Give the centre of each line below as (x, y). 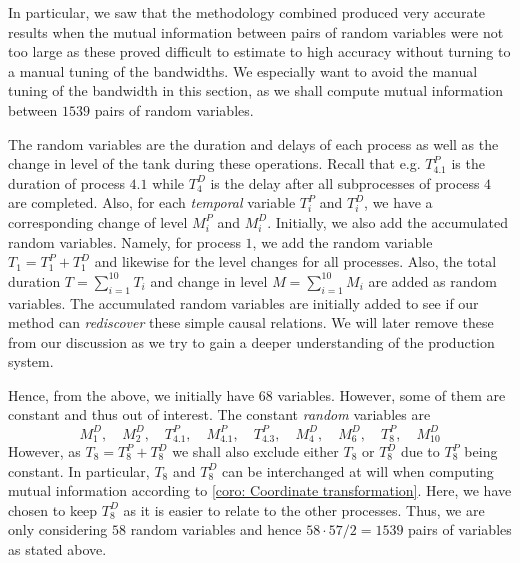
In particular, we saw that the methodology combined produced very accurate (247, 12)
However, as (44, 451)
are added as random (432, 280)
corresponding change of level (98, 221)
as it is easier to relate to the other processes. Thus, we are (304, 509)
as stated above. (57, 549)
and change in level (209, 280)
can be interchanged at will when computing (357, 470)
